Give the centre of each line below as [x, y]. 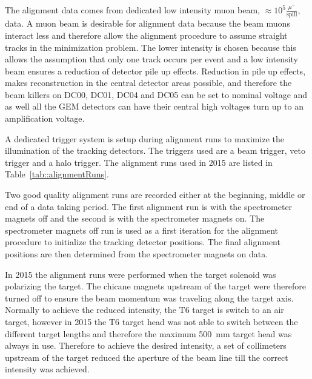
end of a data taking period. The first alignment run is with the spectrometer [149, 206]
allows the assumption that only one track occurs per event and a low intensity [151, 59]
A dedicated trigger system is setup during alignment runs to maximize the [144, 138]
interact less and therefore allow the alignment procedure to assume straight [146, 35]
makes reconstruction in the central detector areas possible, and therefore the [148, 83]
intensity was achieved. [47, 369]
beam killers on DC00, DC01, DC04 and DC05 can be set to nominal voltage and [156, 94]
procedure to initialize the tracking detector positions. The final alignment [143, 242]
